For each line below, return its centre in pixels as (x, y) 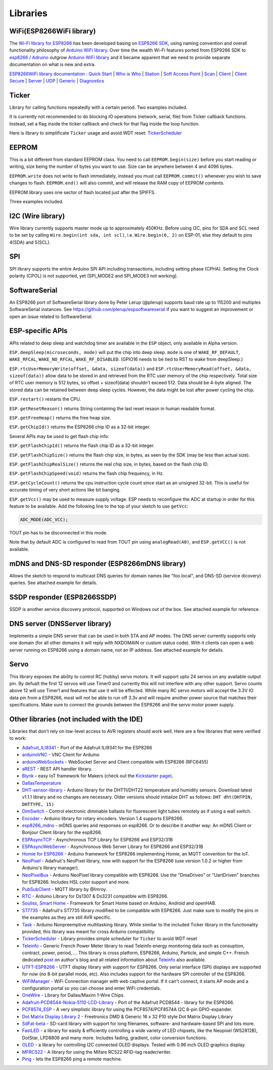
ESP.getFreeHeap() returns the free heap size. (60, 418)
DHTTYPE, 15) (38, 804)
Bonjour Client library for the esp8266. (62, 832)
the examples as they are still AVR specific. (67, 917)
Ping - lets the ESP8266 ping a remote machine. (72, 1059)
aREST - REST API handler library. (57, 769)
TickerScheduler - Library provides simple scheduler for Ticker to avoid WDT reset (109, 939)
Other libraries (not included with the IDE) (76, 719)
